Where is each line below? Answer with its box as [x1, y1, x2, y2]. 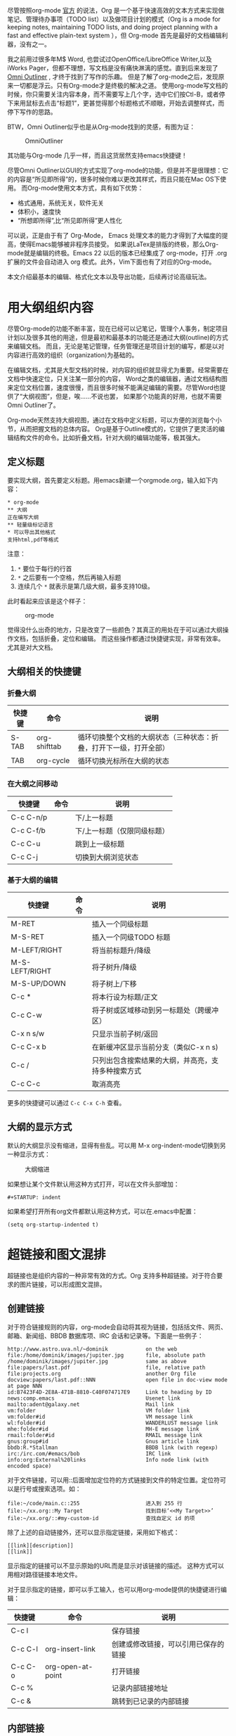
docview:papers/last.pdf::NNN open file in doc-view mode [7, 1376, 228, 1384]
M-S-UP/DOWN [11, 978, 66, 988]
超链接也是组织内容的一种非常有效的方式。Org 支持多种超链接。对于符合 [7, 1271, 217, 1279]
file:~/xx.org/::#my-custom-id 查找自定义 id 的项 [7, 1514, 195, 1521]
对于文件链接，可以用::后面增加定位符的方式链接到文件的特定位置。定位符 [7, 1476, 221, 1484]
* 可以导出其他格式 [7, 528, 56, 536]
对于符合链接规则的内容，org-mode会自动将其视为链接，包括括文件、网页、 [7, 1322, 227, 1331]
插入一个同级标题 [91, 919, 149, 929]
